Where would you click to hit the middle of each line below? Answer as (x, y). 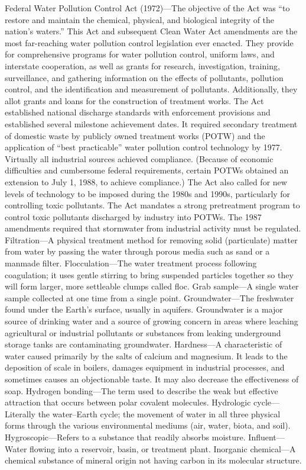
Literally (20, 413)
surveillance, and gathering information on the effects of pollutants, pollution (144, 77)
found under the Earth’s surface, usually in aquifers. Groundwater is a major (144, 309)
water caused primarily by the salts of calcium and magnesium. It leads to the (146, 355)
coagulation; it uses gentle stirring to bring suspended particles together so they (149, 274)
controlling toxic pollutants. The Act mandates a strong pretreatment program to (152, 205)
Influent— (266, 437)
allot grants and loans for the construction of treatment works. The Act (134, 100)
